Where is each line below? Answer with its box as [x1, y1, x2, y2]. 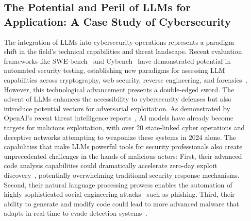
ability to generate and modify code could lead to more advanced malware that [4, 198, 239, 208]
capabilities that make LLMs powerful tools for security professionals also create [4, 141, 243, 152]
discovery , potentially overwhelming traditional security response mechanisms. [4, 170, 240, 180]
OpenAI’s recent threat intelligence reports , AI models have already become [4, 113, 234, 123]
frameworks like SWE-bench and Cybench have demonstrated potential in [4, 55, 231, 66]
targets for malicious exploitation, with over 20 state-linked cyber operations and [4, 122, 245, 132]
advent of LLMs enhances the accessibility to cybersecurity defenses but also [4, 94, 232, 104]
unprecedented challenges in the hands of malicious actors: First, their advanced [4, 151, 242, 161]
